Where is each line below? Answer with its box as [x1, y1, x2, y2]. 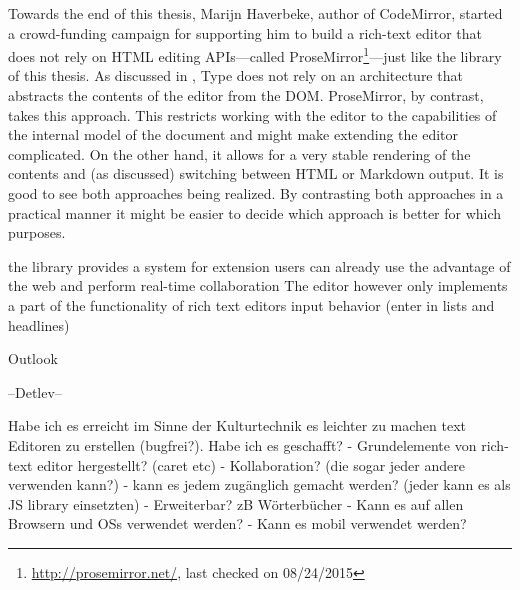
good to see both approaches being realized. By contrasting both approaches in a [8, 183, 504, 203]
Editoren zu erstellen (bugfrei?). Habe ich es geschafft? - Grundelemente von [8, 434, 477, 455]
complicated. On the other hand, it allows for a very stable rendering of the [8, 143, 471, 164]
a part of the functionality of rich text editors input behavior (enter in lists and [8, 294, 495, 315]
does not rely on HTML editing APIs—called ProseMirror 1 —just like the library [8, 43, 502, 66]
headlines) [8, 314, 70, 335]
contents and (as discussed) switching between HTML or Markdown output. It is [8, 163, 504, 184]
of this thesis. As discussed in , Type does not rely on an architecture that [8, 65, 463, 86]
